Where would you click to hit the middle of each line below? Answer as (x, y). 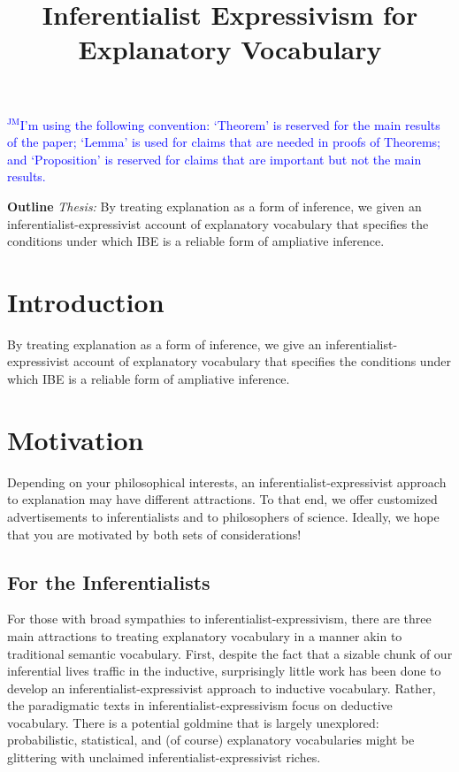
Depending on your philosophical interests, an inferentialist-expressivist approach (227, 482)
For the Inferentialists (109, 581)
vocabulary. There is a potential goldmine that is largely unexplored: (193, 722)
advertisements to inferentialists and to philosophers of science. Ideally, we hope (223, 516)
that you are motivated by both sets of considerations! (154, 534)
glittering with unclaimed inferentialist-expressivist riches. (164, 757)
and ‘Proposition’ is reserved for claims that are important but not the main (214, 159)
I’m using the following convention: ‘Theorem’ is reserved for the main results (230, 124)
